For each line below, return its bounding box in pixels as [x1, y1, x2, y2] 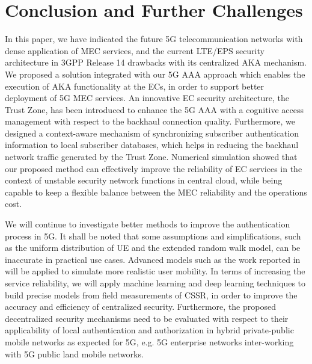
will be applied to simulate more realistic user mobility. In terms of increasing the [5, 265, 305, 277]
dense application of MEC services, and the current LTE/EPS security [5, 44, 265, 57]
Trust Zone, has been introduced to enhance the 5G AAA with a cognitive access [5, 103, 304, 116]
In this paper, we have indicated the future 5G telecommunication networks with [5, 32, 303, 45]
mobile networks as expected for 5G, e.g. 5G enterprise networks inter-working [5, 335, 294, 348]
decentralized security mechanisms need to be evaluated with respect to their [5, 312, 289, 324]
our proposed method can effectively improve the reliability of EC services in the [5, 162, 302, 174]
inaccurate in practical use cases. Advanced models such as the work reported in [5, 253, 301, 265]
